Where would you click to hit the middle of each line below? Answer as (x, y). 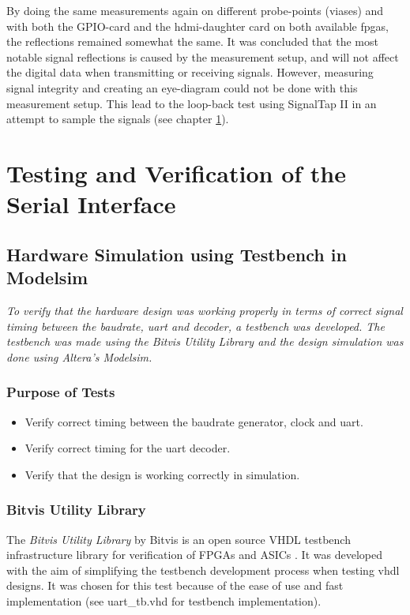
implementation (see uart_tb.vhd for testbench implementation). (164, 600)
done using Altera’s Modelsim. (79, 356)
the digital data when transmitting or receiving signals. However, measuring (190, 72)
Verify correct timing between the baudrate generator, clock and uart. (194, 421)
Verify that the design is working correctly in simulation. (162, 474)
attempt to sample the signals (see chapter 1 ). (118, 119)
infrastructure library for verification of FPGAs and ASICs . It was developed (194, 555)
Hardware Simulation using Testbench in (177, 254)
